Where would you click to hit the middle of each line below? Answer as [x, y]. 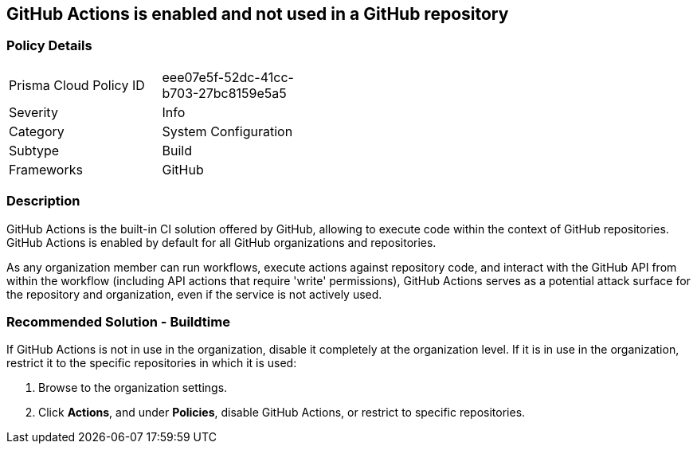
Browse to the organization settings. [133, 388]
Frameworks [46, 169]
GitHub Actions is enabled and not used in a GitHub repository [258, 14]
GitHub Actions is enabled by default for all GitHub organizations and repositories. [221, 242]
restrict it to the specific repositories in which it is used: [152, 363]
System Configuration [227, 131]
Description [43, 201]
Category [37, 131]
